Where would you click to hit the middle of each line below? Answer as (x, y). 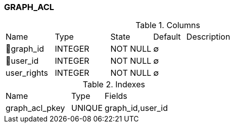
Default (167, 37)
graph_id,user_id (136, 108)
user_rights (27, 73)
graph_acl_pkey (35, 108)
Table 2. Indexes (114, 85)
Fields (116, 96)
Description (208, 37)
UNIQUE (87, 108)
